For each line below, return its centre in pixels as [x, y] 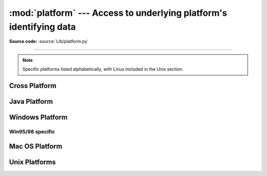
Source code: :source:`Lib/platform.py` [49, 42]
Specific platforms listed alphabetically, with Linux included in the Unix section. [103, 69]
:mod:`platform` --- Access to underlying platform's [118, 13]
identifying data [43, 27]
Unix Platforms [33, 162]
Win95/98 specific [32, 132]
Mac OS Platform [36, 146]
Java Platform [31, 101]
